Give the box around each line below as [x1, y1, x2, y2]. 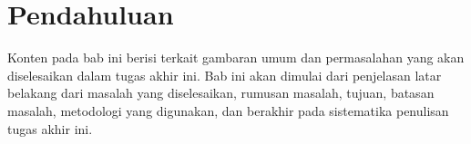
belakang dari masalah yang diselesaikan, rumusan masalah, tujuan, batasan [7, 83, 435, 102]
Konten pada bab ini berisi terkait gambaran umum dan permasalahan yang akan [7, 48, 465, 67]
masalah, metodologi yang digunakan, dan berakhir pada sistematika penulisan [7, 101, 449, 120]
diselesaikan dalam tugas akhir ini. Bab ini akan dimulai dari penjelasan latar [7, 65, 442, 84]
